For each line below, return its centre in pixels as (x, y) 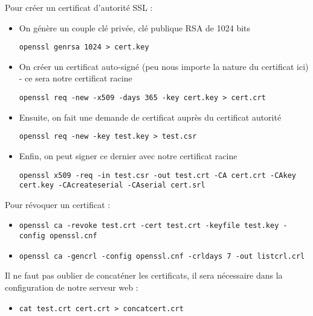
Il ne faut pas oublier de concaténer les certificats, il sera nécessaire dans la (144, 275)
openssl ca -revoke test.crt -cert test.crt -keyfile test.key (149, 226)
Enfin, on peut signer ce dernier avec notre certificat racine (128, 155)
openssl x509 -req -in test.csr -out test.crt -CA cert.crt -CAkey (157, 175)
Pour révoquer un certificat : (58, 204)
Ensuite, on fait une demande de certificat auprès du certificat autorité (150, 117)
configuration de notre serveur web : (72, 287)
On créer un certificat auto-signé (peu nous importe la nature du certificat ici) (164, 66)
